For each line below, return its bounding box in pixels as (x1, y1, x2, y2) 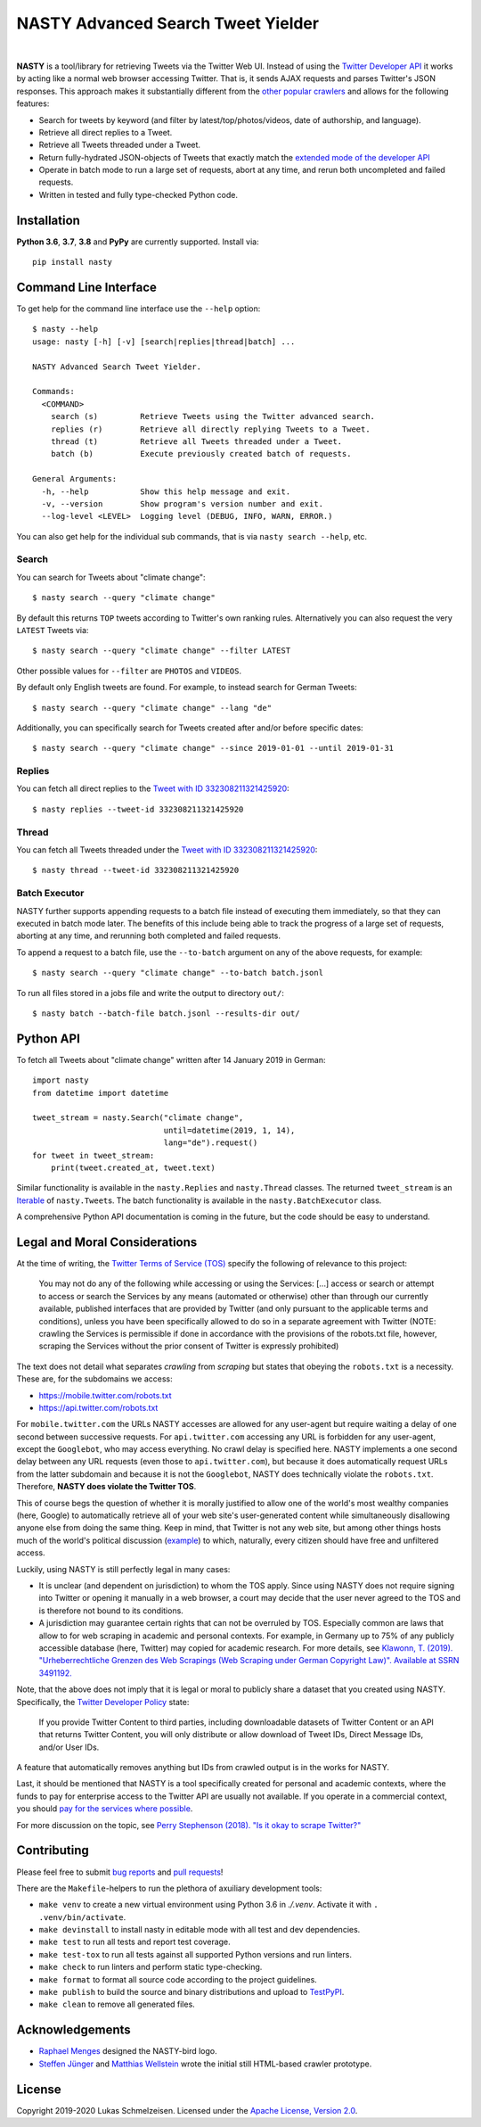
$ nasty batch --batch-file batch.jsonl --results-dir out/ (32, 1008, 300, 1018)
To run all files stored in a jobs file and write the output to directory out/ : (16, 987, 285, 998)
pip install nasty (32, 257, 113, 268)
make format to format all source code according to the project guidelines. (38, 1974, 318, 1984)
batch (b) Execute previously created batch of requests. (50, 449, 352, 459)
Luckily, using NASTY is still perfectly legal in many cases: (16, 1563, 231, 1574)
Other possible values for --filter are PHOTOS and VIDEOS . (16, 665, 242, 676)
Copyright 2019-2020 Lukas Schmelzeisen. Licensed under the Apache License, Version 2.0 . (16, 2105, 358, 2115)
